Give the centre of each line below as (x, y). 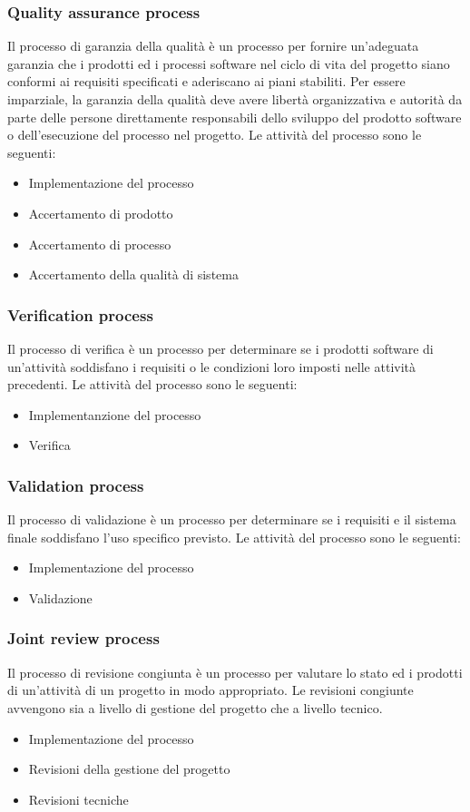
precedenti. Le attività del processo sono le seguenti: (152, 384)
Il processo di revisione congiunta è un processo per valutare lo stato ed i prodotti (235, 672)
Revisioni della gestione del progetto (129, 769)
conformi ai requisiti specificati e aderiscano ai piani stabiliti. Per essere (206, 81)
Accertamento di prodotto (101, 213)
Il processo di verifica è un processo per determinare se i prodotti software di (220, 348)
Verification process (80, 314)
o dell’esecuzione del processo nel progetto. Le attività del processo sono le (215, 135)
